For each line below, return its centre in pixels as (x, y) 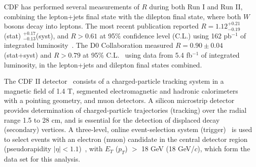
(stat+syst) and (28, 54)
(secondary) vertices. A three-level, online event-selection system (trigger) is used (128, 129)
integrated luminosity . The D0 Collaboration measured (89, 45)
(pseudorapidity (28, 149)
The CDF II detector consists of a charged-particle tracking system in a (114, 81)
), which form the (224, 149)
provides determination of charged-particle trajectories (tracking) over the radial (125, 110)
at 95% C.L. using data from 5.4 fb (137, 54)
